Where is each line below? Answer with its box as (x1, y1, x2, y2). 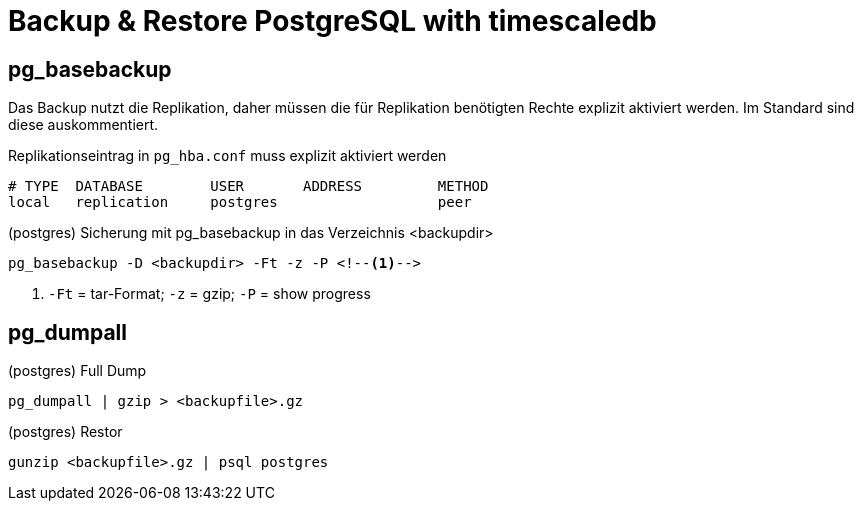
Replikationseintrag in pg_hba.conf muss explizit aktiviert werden (8, 147, 447, 165)
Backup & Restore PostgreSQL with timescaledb (8, 4, 657, 38)
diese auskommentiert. (8, 116, 159, 134)
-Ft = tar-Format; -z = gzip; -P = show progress (48, 285, 371, 303)
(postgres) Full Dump (8, 362, 147, 380)
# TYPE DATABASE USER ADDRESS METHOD (8, 178, 489, 195)
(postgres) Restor (8, 423, 123, 441)
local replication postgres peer (8, 194, 472, 211)
